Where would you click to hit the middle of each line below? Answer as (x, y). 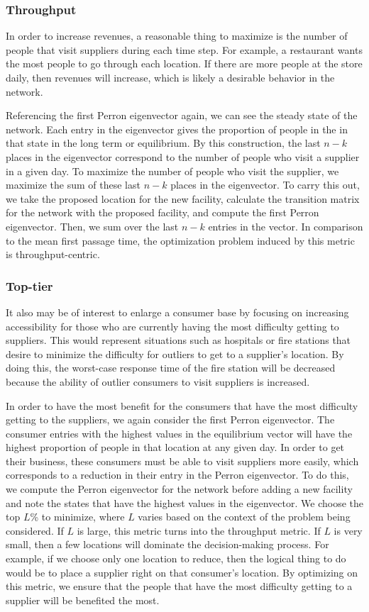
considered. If (35, 530)
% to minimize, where (77, 517)
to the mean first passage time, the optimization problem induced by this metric (180, 240)
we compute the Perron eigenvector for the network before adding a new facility (179, 489)
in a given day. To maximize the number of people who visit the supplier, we (172, 171)
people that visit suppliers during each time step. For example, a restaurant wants (184, 49)
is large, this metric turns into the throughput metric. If (199, 530)
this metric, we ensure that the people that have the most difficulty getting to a (179, 586)
